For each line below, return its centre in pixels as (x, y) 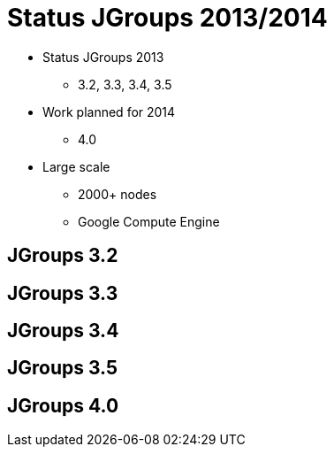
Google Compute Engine (149, 221)
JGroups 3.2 (63, 256)
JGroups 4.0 (63, 405)
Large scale (76, 166)
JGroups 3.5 (63, 368)
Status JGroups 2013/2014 (167, 18)
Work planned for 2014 (109, 112)
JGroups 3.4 (63, 331)
